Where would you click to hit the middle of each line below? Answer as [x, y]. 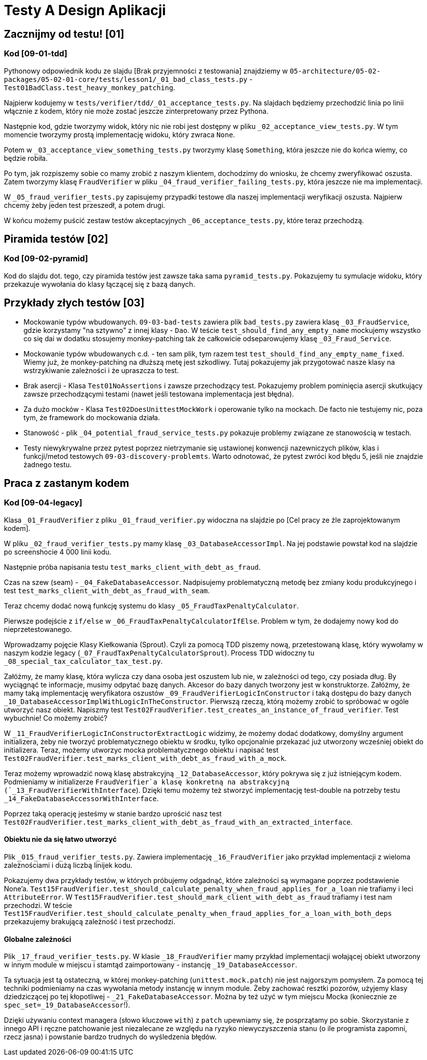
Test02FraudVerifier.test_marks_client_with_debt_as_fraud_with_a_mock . [145, 758]
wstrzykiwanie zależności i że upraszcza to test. [101, 370]
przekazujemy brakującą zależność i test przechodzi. [90, 922]
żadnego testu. [48, 464]
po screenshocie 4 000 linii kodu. [58, 552]
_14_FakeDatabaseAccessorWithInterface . [81, 798]
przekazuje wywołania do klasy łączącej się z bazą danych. [100, 284]
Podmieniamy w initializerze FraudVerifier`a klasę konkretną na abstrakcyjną [147, 782]
